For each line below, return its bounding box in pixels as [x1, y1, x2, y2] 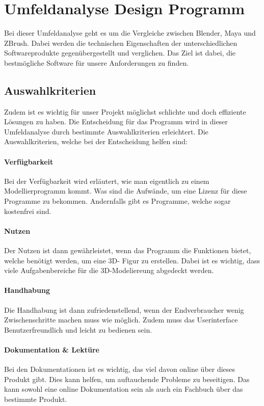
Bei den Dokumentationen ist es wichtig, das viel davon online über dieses [4, 364, 235, 374]
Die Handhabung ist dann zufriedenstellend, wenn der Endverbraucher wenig [4, 304, 244, 315]
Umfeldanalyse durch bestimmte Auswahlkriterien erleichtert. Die [4, 126, 208, 137]
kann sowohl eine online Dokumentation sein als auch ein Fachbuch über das [4, 384, 243, 394]
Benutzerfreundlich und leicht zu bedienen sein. [4, 324, 152, 335]
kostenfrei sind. [4, 205, 51, 216]
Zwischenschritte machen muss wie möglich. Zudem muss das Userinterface [4, 314, 238, 325]
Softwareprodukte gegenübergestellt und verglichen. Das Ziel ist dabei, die [4, 47, 236, 58]
